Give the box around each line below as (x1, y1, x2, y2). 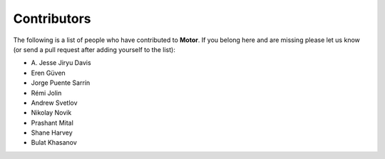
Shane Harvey (31, 128, 73, 137)
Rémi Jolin (31, 88, 62, 97)
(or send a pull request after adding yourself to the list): (13, 45, 176, 53)
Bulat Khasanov (31, 138, 78, 147)
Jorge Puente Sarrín (31, 78, 91, 87)
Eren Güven (31, 68, 66, 77)
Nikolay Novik (31, 108, 72, 117)
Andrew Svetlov (31, 98, 78, 107)
